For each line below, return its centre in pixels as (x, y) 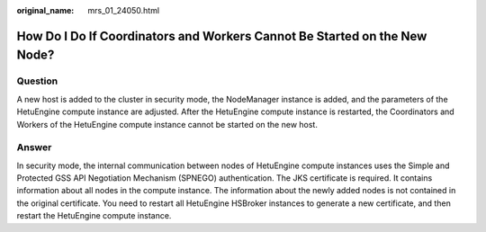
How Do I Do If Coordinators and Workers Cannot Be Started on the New (222, 36)
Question (37, 81)
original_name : (45, 10)
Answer (34, 147)
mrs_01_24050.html (124, 10)
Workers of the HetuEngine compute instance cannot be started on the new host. (167, 124)
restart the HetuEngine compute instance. (94, 216)
